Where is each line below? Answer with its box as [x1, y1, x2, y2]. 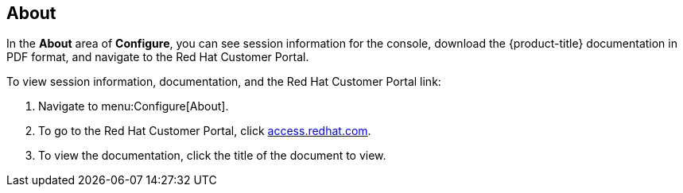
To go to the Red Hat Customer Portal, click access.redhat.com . [38, 124, 371, 138]
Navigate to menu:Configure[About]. [38, 99, 229, 114]
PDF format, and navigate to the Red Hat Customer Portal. [6, 50, 309, 64]
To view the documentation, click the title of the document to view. [38, 149, 386, 163]
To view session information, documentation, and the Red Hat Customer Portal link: [6, 75, 441, 89]
